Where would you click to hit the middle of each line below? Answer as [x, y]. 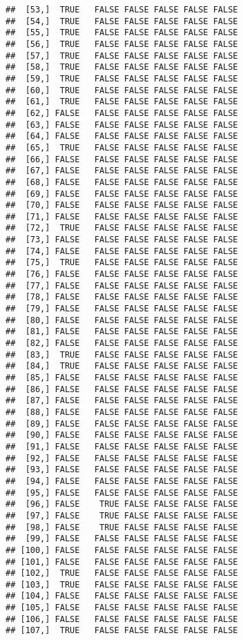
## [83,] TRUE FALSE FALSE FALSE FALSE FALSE [122, 355]
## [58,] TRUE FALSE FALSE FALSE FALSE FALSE [122, 67]
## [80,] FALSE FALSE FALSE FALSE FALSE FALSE [122, 320]
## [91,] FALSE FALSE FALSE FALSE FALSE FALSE [122, 446]
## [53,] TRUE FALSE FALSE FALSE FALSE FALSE [122, 10]
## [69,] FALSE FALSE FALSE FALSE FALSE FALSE [122, 194]
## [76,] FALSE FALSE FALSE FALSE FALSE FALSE [122, 274]
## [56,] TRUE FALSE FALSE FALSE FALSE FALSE [122, 44]
